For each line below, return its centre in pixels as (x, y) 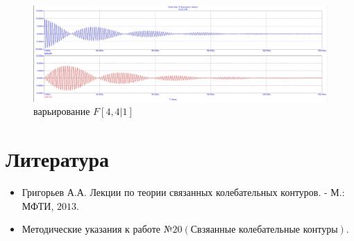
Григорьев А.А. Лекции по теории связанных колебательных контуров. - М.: (183, 192)
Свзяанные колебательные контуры (264, 230)
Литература (57, 159)
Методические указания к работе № (97, 229)
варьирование (62, 111)
